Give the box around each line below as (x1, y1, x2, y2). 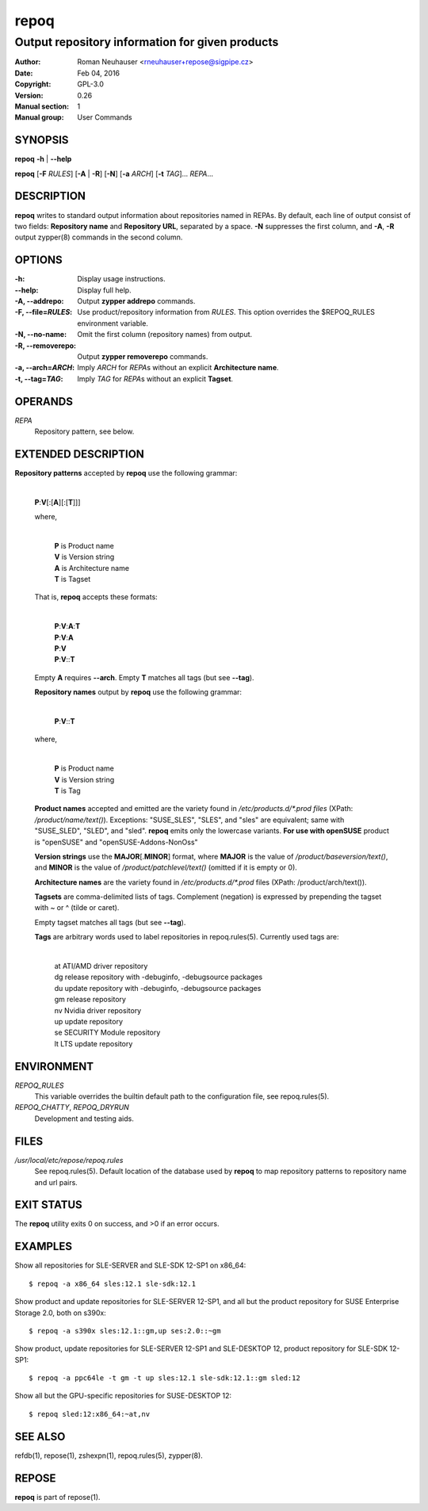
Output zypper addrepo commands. (77, 296, 196, 306)
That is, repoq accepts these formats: (34, 592, 158, 602)
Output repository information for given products (14, 35, 279, 49)
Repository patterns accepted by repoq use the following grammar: (14, 468, 238, 477)
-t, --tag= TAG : (14, 373, 63, 384)
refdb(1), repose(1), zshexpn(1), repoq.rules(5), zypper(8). (14, 1451, 204, 1460)
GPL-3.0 (77, 79, 105, 89)
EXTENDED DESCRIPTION (14, 447, 144, 461)
